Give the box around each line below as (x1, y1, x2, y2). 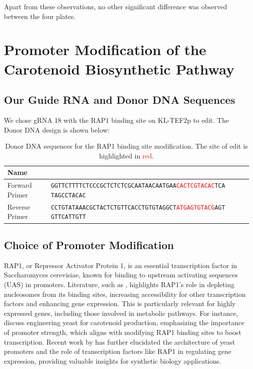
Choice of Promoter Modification (4, 237, 174, 252)
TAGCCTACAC (51, 192, 86, 199)
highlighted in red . (99, 150, 154, 160)
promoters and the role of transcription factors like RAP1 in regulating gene (4, 346, 232, 356)
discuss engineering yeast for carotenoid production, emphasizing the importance (4, 317, 245, 328)
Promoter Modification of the (4, 39, 206, 59)
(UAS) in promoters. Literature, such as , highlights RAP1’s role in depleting (4, 279, 235, 289)
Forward (7, 180, 32, 190)
